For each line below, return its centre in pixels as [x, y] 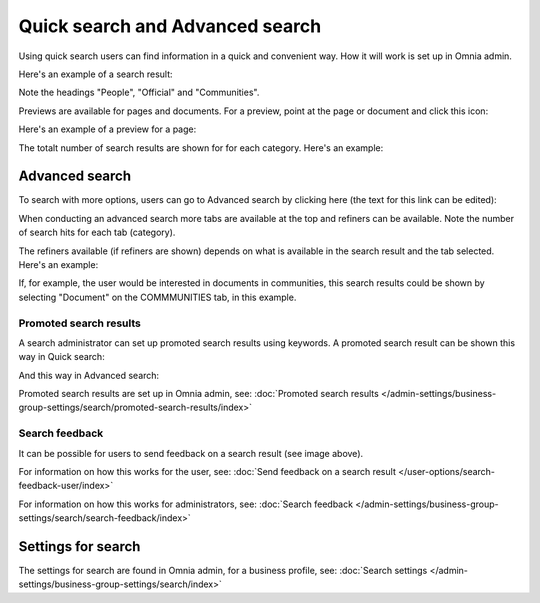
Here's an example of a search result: [96, 74]
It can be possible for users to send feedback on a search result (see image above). [191, 453]
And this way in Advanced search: [89, 375]
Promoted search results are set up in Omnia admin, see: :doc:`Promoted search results [198, 394]
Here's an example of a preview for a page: [107, 129]
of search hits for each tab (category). [97, 232]
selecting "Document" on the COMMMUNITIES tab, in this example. [157, 297]
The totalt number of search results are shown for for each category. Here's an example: [201, 147]
